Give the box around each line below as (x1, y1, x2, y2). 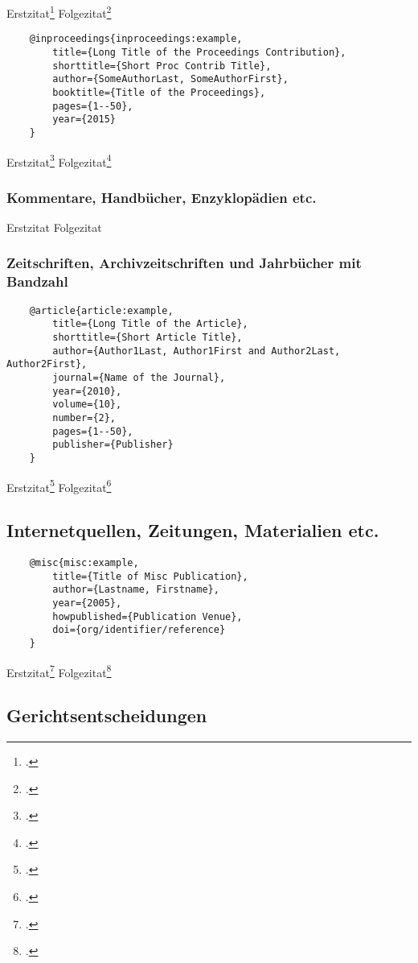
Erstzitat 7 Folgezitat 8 (6, 661, 112, 680)
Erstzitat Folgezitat (6, 218, 102, 235)
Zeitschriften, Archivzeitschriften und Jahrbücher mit (6, 253, 362, 273)
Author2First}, (6, 358, 88, 370)
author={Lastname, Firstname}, (52, 584, 219, 596)
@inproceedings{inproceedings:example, (29, 33, 243, 45)
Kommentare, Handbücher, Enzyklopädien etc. (6, 187, 317, 207)
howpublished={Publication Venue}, (52, 610, 243, 622)
